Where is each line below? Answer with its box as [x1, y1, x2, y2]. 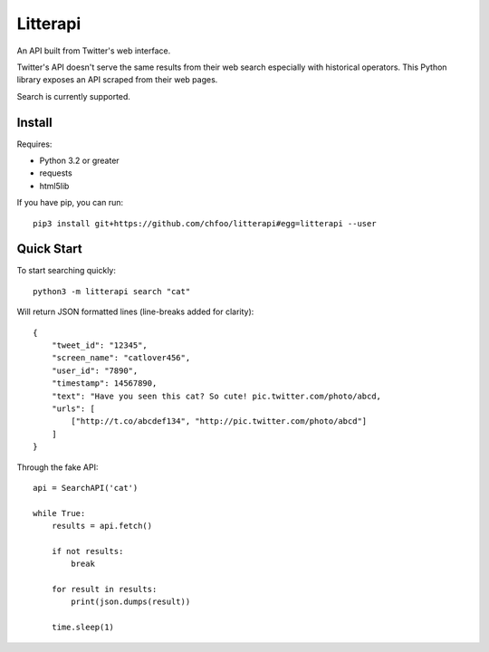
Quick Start [16, 241, 82, 257]
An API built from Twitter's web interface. [16, 45, 171, 56]
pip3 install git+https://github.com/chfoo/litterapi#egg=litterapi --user [33, 218, 377, 228]
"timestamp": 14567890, [51, 379, 158, 388]
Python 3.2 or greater [39, 155, 120, 167]
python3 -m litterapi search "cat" [33, 286, 191, 296]
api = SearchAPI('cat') [33, 483, 139, 493]
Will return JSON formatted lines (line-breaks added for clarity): [16, 306, 254, 317]
